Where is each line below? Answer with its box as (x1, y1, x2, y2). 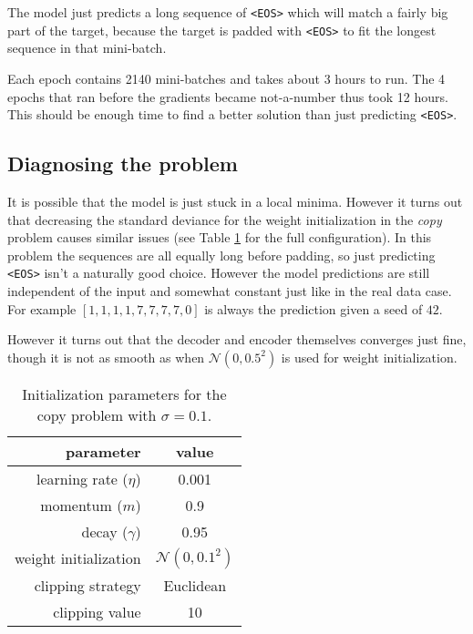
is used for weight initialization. (281, 347, 458, 366)
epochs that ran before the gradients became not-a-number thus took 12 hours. (7, 87, 448, 106)
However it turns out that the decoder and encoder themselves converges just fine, (7, 330, 467, 349)
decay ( (81, 520, 129, 542)
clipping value (53, 600, 141, 622)
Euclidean (163, 574, 227, 596)
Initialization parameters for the (22, 383, 227, 404)
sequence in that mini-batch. (7, 38, 167, 57)
